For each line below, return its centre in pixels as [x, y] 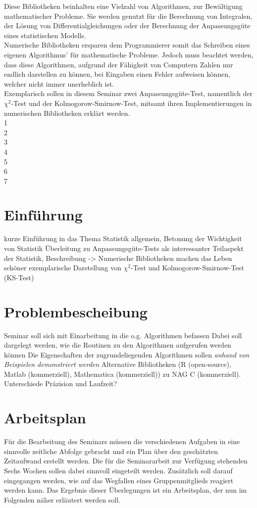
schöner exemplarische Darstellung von [63, 268]
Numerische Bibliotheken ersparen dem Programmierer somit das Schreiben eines [127, 45]
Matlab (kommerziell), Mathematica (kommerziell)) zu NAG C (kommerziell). [123, 374]
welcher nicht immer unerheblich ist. [59, 83]
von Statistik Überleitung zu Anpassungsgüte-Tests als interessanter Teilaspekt [124, 248]
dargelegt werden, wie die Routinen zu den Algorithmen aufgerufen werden [118, 345]
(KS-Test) [19, 277]
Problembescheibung [76, 311]
